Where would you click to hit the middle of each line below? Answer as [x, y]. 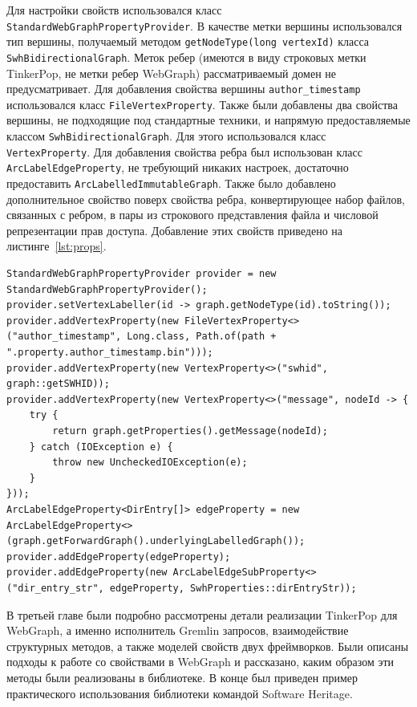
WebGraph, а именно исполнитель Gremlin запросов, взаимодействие [178, 630]
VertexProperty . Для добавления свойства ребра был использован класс [184, 151]
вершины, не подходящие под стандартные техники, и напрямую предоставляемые [208, 120]
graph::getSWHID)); [58, 384]
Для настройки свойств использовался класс [114, 10]
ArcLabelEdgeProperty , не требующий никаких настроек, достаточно [178, 167]
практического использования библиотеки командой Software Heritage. [180, 693]
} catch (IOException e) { [101, 447]
